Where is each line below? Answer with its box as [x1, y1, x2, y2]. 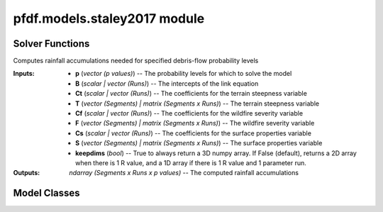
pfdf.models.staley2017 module [13, 11, 205, 26]
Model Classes [13, 187, 81, 199]
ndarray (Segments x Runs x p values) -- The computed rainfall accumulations [69, 169, 299, 177]
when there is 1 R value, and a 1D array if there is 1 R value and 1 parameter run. [75, 158, 306, 167]
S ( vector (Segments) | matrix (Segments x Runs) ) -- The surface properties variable [75, 139, 323, 147]
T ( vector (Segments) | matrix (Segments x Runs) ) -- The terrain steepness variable [75, 99, 319, 108]
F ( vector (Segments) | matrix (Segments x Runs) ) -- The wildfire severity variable [75, 119, 315, 128]
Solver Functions [13, 38, 90, 50]
